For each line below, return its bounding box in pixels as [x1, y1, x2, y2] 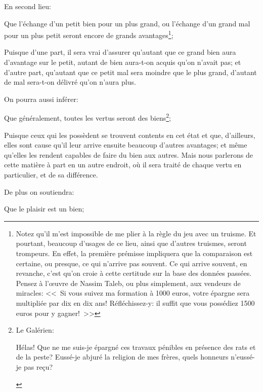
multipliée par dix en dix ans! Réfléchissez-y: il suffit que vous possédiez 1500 [16, 297, 255, 308]
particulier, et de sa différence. [4, 169, 98, 180]
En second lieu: [4, 1, 51, 11]
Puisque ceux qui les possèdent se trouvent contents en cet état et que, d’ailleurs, [4, 129, 255, 140]
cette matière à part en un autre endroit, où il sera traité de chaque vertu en [4, 159, 242, 170]
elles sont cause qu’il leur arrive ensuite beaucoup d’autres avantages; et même [4, 139, 247, 150]
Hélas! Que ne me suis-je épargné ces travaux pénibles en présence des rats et [16, 341, 256, 352]
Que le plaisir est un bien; [4, 203, 84, 214]
